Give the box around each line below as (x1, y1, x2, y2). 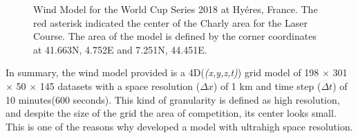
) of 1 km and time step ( (213, 78, 321, 93)
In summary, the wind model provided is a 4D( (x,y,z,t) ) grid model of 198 (6, 65, 319, 80)
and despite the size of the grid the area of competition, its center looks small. (6, 106, 337, 120)
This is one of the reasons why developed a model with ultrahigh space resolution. (6, 119, 353, 133)
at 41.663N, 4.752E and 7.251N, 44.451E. (33, 42, 207, 56)
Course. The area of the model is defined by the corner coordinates (33, 29, 317, 43)
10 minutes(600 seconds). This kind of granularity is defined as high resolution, (6, 92, 340, 106)
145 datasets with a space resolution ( (39, 78, 200, 93)
